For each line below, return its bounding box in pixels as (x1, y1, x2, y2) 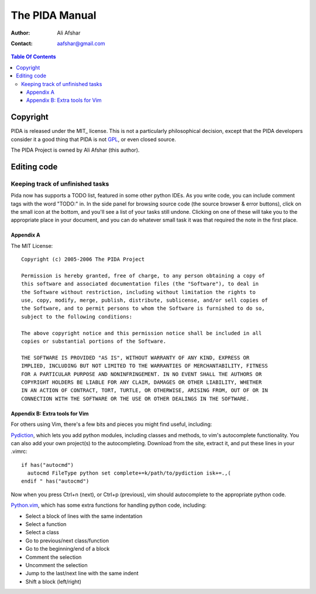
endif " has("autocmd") (21, 478, 90, 484)
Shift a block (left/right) (25, 578, 81, 585)
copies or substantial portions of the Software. (21, 337, 167, 344)
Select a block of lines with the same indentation (25, 513, 143, 520)
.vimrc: (11, 448, 28, 455)
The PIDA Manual (11, 9, 97, 22)
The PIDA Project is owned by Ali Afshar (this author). (11, 146, 140, 153)
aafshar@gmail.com (57, 40, 105, 47)
